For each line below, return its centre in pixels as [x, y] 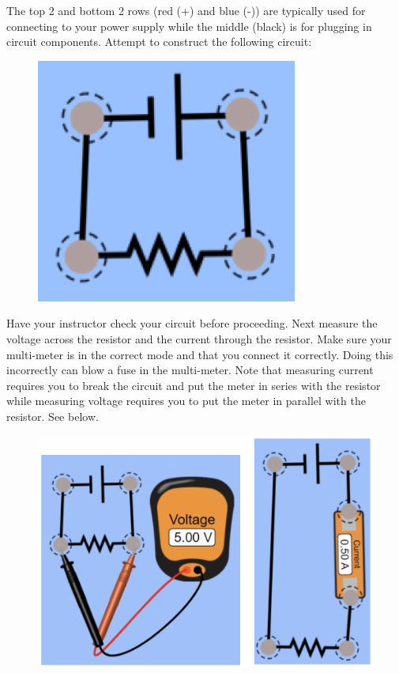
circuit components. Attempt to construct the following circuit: [159, 42]
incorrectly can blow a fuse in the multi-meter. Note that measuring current [190, 370]
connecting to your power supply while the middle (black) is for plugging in [189, 26]
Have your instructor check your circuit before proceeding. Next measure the [192, 323]
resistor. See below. [53, 416]
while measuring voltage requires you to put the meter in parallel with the [186, 401]
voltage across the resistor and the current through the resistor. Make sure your [199, 338]
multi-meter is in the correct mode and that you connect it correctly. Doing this [200, 354]
